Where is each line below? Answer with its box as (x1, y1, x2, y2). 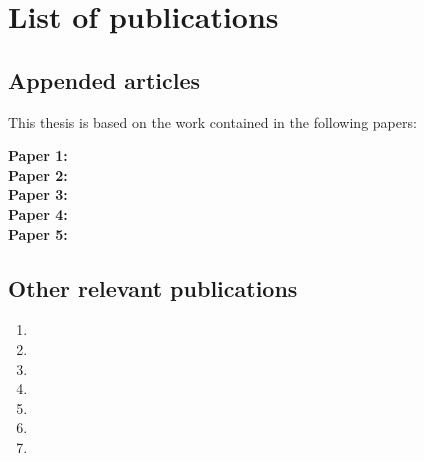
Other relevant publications (8, 272, 298, 303)
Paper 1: (8, 145, 68, 166)
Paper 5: (8, 223, 68, 244)
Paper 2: (8, 164, 68, 185)
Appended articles (8, 64, 201, 95)
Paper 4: (8, 203, 68, 224)
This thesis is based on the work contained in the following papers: (8, 111, 417, 132)
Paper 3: (8, 184, 68, 205)
